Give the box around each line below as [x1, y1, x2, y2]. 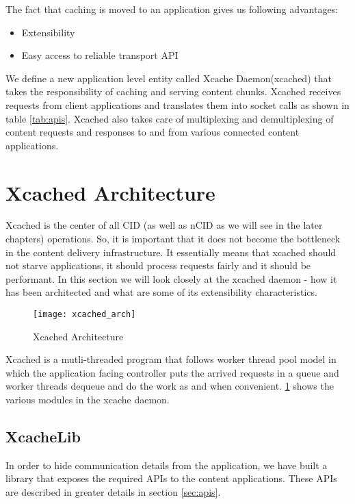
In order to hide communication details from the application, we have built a [5, 457, 328, 472]
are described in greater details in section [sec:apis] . [5, 485, 221, 499]
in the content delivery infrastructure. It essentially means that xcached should [5, 244, 337, 259]
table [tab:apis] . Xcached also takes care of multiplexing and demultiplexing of [5, 111, 334, 125]
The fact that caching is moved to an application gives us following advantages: [5, 2, 339, 16]
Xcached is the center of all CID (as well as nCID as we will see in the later [5, 218, 323, 232]
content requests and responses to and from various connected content [5, 125, 300, 139]
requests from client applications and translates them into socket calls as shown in [5, 97, 350, 112]
